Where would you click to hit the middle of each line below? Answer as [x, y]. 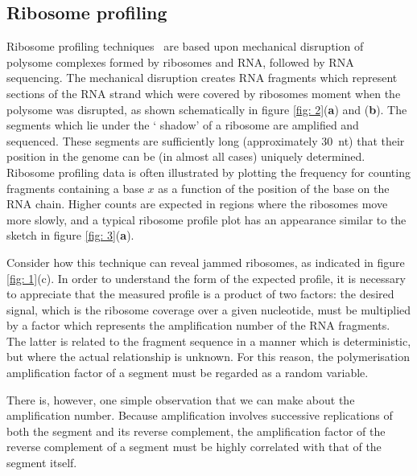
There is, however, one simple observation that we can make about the [181, 399]
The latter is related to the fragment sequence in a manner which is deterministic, [209, 341]
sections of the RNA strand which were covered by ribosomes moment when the [204, 93]
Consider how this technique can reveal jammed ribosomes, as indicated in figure [206, 262]
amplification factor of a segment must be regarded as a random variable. [188, 373]
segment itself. [42, 463]
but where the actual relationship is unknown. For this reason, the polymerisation [208, 357]
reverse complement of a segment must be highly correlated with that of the [194, 447]
